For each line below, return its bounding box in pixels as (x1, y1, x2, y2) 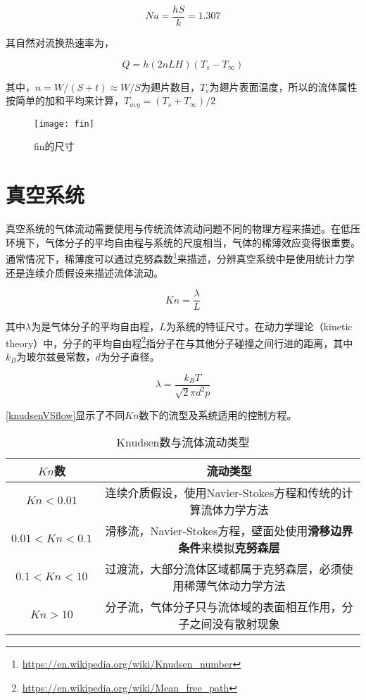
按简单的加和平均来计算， (6, 93, 124, 108)
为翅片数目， (140, 79, 200, 94)
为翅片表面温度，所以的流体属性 (209, 79, 358, 94)
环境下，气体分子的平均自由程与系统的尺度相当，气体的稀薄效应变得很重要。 (6, 235, 360, 249)
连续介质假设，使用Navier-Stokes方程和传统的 (105, 485, 342, 501)
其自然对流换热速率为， (6, 35, 114, 50)
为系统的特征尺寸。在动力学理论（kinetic (165, 319, 353, 334)
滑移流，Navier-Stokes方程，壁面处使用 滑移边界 (105, 523, 353, 539)
